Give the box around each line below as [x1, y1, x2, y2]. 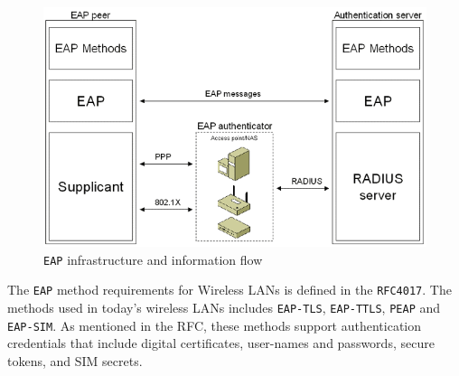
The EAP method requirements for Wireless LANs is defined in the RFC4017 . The [7, 280, 452, 299]
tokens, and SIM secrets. [7, 351, 143, 370]
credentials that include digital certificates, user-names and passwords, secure [7, 334, 435, 352]
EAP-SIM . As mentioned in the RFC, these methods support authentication [7, 315, 422, 334]
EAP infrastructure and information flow [43, 249, 263, 268]
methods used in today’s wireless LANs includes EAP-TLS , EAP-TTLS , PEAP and [7, 297, 441, 316]
